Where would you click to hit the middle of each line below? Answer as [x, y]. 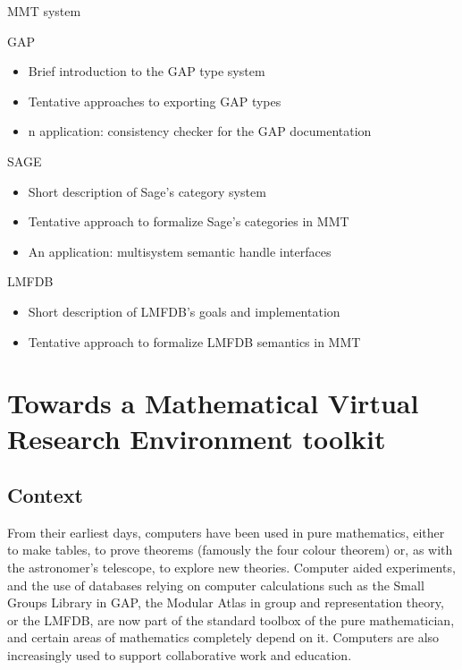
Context [45, 495]
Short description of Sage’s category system [147, 191]
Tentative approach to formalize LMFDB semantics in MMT [194, 341]
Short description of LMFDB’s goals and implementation [184, 311]
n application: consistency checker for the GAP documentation [200, 131]
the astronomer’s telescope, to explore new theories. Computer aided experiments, [231, 568]
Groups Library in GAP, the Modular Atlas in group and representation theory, [226, 602]
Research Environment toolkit [197, 438]
